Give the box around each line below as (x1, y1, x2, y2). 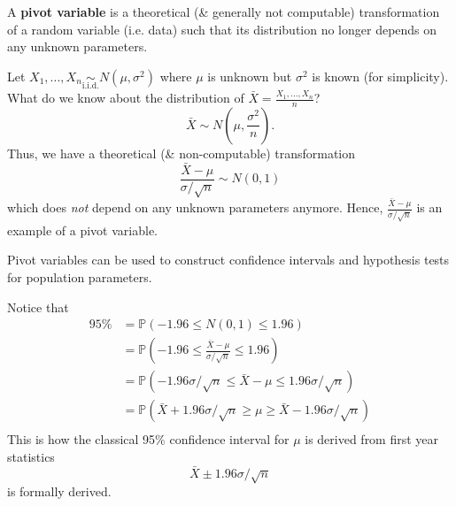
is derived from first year (305, 430, 439, 448)
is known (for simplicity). (312, 66, 449, 85)
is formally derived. (7, 482, 112, 501)
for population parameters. (7, 267, 152, 286)
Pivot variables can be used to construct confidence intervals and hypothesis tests (7, 250, 450, 269)
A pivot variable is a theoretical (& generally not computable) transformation (7, 3, 440, 20)
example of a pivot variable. (7, 220, 158, 239)
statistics (7, 447, 55, 465)
